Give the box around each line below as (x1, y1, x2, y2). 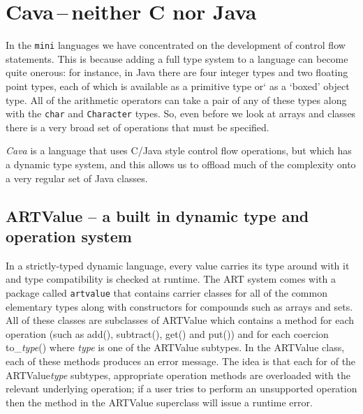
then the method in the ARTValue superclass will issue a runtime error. (6, 394, 313, 409)
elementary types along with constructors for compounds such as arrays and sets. (6, 299, 353, 313)
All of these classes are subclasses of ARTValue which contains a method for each (6, 313, 355, 327)
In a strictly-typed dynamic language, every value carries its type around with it (6, 258, 350, 272)
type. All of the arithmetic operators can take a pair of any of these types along (6, 92, 347, 107)
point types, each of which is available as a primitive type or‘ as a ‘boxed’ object (6, 78, 350, 93)
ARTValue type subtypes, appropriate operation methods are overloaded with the (6, 367, 351, 382)
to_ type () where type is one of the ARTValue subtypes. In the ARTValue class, (6, 340, 345, 355)
